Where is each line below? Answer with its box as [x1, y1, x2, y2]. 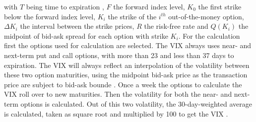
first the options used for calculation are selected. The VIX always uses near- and [4, 40, 252, 51]
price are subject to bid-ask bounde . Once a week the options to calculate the [4, 79, 242, 89]
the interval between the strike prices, [20, 21, 134, 31]
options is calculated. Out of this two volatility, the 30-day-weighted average [20, 98, 253, 109]
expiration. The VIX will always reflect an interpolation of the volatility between [4, 60, 250, 70]
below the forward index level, [4, 11, 96, 21]
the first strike [198, 1, 242, 11]
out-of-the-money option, [168, 11, 244, 21]
